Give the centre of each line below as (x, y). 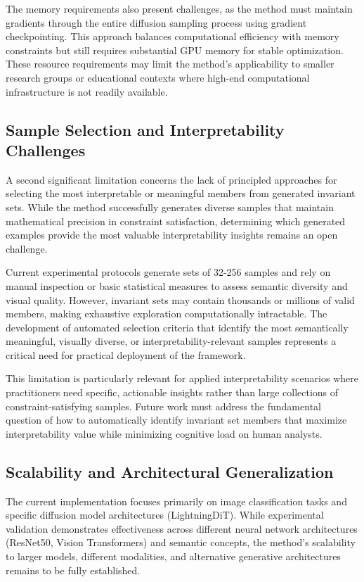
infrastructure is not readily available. (87, 91)
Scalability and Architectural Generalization (170, 471)
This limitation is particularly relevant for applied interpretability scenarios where (182, 378)
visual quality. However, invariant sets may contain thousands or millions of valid (180, 299)
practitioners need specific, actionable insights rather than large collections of (172, 392)
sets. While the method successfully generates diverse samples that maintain (170, 207)
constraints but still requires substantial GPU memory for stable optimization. (175, 50)
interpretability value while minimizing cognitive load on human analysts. (164, 433)
